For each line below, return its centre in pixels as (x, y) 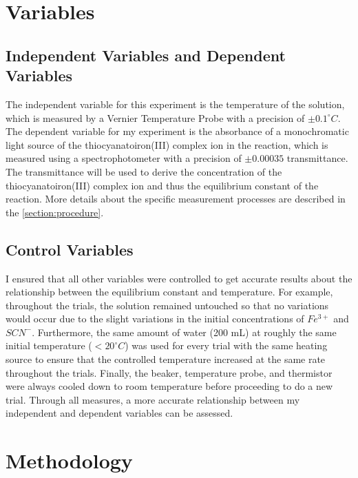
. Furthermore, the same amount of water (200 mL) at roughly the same (184, 332)
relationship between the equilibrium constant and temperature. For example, (169, 292)
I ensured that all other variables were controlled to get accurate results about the (179, 278)
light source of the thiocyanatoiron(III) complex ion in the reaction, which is (167, 144)
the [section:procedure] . (55, 212)
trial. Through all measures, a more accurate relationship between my (153, 399)
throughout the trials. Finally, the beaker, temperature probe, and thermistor (169, 372)
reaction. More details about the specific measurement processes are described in (176, 199)
